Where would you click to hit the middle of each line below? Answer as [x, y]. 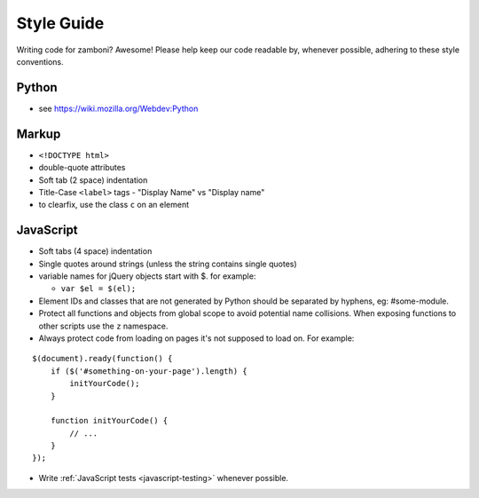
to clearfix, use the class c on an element [114, 205]
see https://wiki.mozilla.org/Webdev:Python [118, 108]
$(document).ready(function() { [102, 359]
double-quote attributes [82, 168]
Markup [39, 134]
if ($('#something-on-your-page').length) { [149, 371]
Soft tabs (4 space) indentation [95, 251]
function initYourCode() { [109, 421]
